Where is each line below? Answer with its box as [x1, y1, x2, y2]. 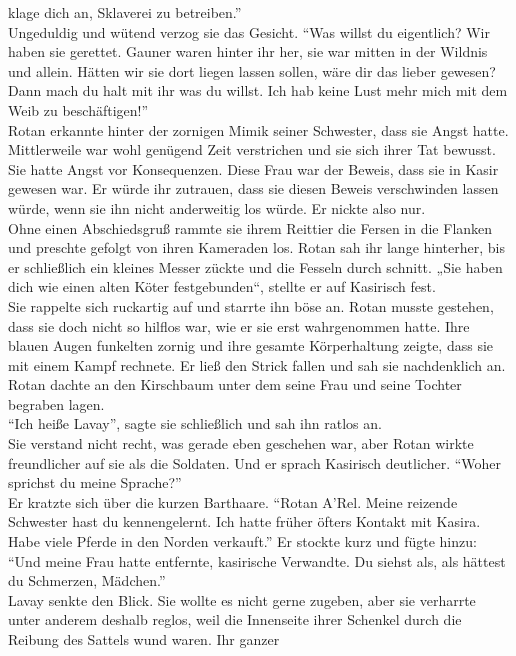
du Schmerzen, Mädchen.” [8, 570, 166, 591]
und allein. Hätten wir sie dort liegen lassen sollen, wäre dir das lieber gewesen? [8, 60, 496, 81]
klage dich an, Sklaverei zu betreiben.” [8, 2, 242, 22]
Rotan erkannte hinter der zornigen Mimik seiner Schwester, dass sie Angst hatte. [8, 119, 509, 140]
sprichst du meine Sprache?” [8, 472, 182, 493]
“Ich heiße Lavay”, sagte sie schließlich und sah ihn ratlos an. [8, 413, 382, 434]
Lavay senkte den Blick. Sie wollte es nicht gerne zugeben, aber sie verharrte [8, 589, 476, 610]
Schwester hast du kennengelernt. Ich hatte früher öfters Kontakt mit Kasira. [8, 511, 481, 532]
